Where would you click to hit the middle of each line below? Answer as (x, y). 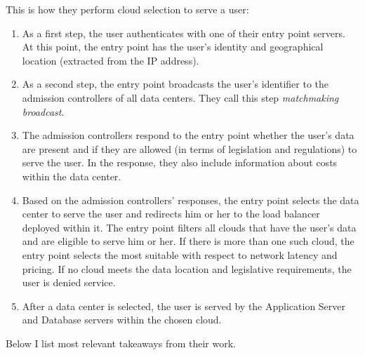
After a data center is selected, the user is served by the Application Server (184, 306)
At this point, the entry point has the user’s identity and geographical (173, 47)
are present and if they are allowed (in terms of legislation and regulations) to (190, 148)
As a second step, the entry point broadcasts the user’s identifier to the (175, 84)
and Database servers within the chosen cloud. (122, 320)
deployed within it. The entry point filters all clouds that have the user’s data (189, 227)
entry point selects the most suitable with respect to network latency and (180, 254)
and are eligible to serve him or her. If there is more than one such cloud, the (188, 241)
